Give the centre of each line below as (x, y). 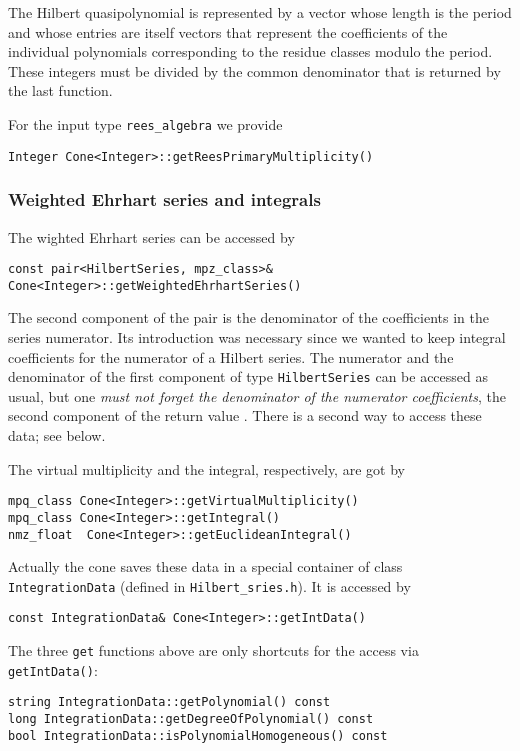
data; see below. (57, 435)
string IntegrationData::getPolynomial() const (169, 702)
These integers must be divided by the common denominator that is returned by (254, 70)
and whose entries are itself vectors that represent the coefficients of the (228, 31)
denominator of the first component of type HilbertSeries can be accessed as (248, 376)
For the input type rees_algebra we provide (145, 123)
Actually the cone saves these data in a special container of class (205, 566)
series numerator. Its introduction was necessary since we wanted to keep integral (257, 337)
